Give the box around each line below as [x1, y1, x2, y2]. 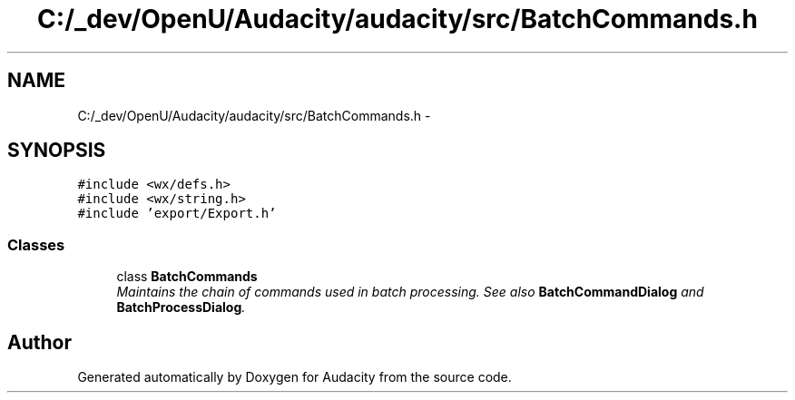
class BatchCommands [116, 268, 258, 285]
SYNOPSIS [7, 139, 106, 162]
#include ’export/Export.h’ [77, 206, 277, 221]
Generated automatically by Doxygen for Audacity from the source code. [77, 369, 512, 385]
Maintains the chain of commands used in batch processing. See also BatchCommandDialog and [116, 284, 704, 300]
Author [7, 330, 72, 354]
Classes [7, 235, 65, 254]
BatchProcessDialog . [116, 299, 246, 316]
